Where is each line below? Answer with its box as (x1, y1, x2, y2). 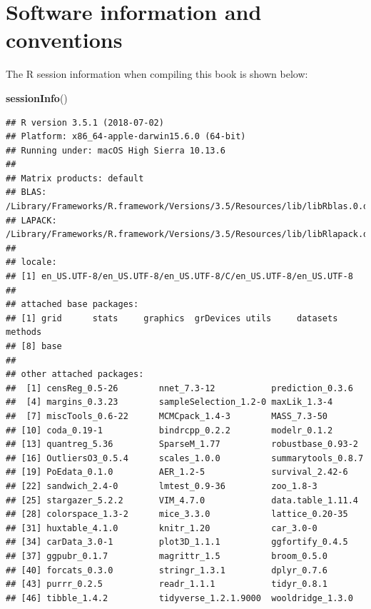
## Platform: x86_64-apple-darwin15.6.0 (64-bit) (6, 131, 246, 142)
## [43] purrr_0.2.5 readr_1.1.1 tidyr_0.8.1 (6, 579, 328, 590)
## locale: (6, 257, 57, 268)
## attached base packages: (6, 299, 139, 310)
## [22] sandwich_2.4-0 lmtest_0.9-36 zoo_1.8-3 (6, 480, 317, 491)
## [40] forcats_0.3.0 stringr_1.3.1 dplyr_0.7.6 (6, 565, 328, 575)
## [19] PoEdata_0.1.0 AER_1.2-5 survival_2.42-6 (6, 467, 348, 478)
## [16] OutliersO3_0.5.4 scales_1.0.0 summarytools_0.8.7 (6, 453, 364, 463)
